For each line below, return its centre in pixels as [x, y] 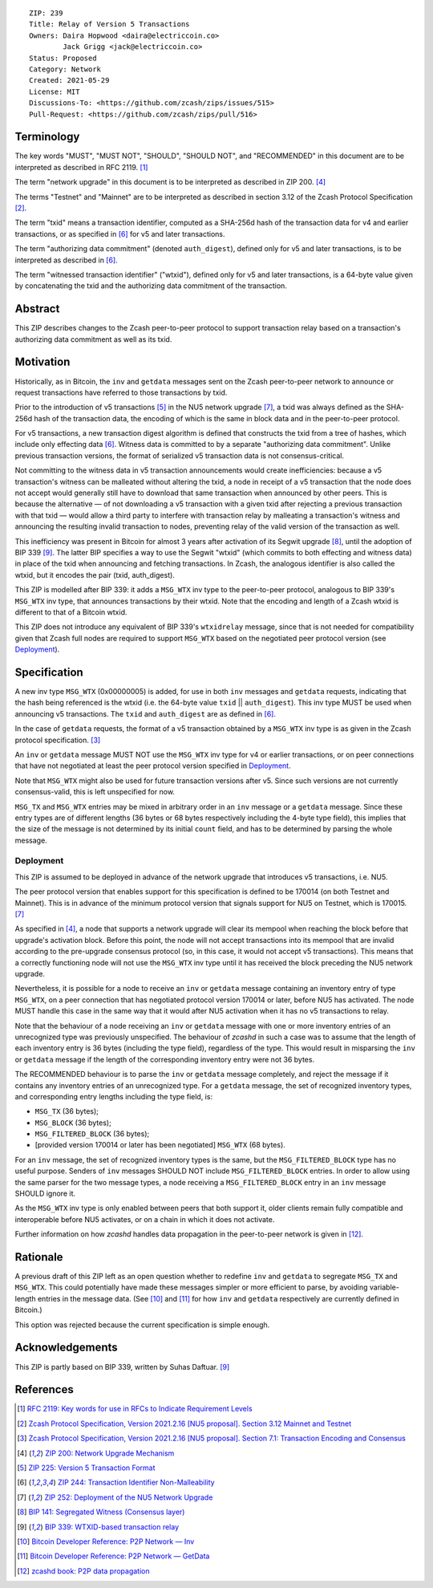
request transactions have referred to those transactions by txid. [121, 392]
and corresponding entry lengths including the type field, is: [113, 1096]
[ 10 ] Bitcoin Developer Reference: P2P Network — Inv [106, 1541]
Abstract [37, 309]
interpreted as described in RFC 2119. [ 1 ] [81, 167]
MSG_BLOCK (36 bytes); [73, 1123]
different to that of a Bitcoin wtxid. [71, 612]
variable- [384, 1287]
